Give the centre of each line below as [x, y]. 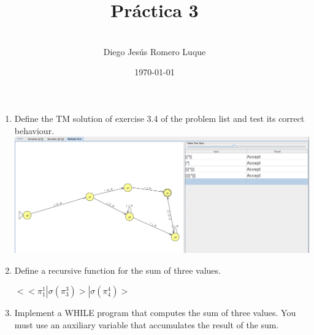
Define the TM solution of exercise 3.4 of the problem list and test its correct [159, 118]
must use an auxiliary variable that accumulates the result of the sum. [147, 324]
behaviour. [34, 130]
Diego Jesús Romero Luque [155, 51]
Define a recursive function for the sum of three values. [117, 270]
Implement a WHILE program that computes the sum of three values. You [155, 313]
